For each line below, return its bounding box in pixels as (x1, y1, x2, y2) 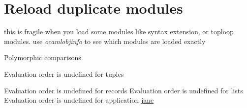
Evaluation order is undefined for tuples (4, 68, 124, 79)
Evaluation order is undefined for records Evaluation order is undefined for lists (4, 85, 243, 95)
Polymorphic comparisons (4, 52, 81, 63)
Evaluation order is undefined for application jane (4, 95, 154, 105)
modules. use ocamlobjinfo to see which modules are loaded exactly (4, 36, 206, 46)
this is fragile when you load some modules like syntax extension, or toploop (4, 26, 234, 37)
